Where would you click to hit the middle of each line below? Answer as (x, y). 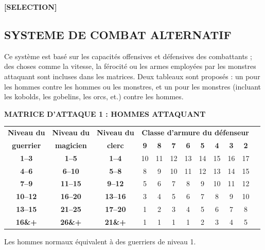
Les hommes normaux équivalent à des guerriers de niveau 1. (100, 242)
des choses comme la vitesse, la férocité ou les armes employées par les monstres (130, 66)
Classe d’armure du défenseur (195, 132)
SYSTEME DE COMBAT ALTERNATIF (118, 34)
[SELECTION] (31, 7)
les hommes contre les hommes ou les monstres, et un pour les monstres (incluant (132, 86)
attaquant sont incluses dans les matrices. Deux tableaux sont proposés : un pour (132, 76)
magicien (71, 145)
